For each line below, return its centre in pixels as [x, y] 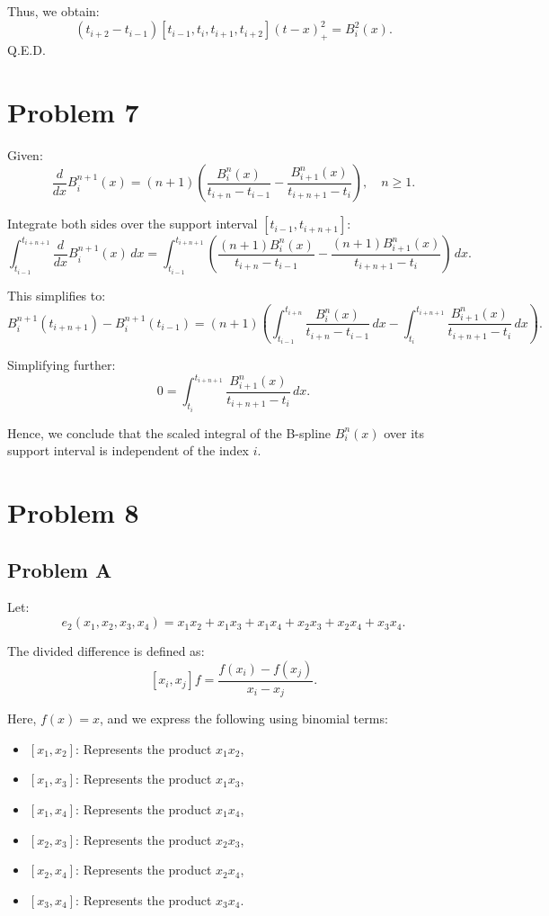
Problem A [60, 569]
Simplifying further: [62, 365]
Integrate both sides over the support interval [133, 224]
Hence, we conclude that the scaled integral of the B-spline [169, 432]
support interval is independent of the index [128, 450]
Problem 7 [73, 111]
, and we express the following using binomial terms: [244, 718]
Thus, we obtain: [53, 11]
